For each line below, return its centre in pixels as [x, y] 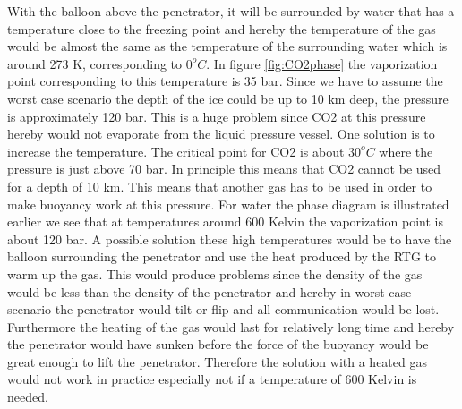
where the [406, 151]
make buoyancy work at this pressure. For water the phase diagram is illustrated [228, 204]
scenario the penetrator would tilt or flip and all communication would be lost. [223, 309]
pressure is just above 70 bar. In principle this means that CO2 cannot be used [224, 169]
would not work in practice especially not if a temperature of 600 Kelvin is [212, 379]
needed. [28, 397]
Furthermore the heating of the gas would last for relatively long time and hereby [231, 326]
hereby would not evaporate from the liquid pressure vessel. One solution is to [221, 134]
